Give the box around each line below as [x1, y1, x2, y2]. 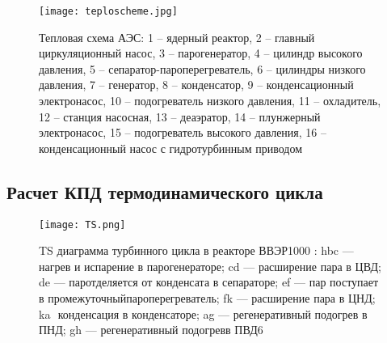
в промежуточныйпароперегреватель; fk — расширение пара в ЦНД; [39, 290, 376, 307]
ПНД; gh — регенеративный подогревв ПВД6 [39, 321, 263, 338]
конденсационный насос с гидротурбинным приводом [39, 139, 303, 156]
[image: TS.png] [39, 218, 126, 231]
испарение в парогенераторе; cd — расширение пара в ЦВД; [84, 257, 381, 274]
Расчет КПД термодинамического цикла [6, 179, 323, 204]
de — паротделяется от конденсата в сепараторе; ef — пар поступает [39, 273, 379, 290]
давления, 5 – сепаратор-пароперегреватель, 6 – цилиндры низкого [39, 60, 366, 77]
